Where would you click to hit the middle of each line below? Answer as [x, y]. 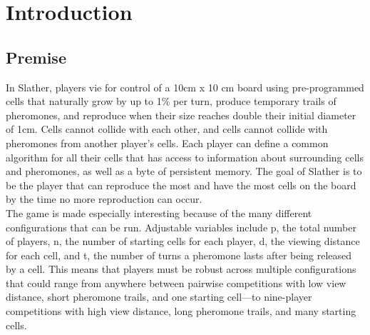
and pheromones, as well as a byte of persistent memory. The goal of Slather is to [184, 171]
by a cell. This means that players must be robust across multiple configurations [181, 269]
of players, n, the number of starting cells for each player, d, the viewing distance [183, 241]
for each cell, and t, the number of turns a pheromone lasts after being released [179, 255]
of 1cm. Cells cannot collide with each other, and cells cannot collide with [167, 129]
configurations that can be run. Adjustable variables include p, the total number [181, 227]
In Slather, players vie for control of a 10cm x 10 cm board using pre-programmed [185, 87]
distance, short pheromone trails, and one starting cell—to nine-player [159, 297]
